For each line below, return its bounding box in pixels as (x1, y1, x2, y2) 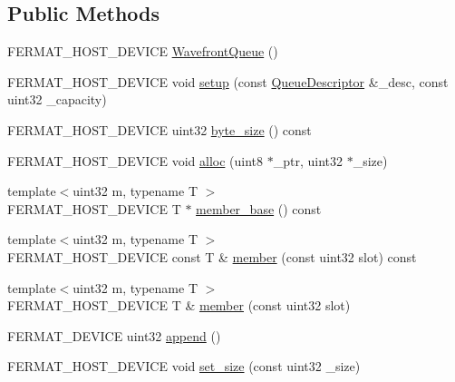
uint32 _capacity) (7, 90, 107, 109)
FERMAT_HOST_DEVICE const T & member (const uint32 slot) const (7, 247, 417, 266)
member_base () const (196, 199, 322, 218)
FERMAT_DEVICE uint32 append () (7, 326, 221, 345)
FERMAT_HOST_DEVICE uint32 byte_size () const (7, 120, 312, 139)
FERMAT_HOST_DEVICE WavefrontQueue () (7, 42, 278, 61)
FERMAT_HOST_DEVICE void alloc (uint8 (7, 151, 264, 170)
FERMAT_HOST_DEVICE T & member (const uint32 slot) (7, 296, 351, 315)
